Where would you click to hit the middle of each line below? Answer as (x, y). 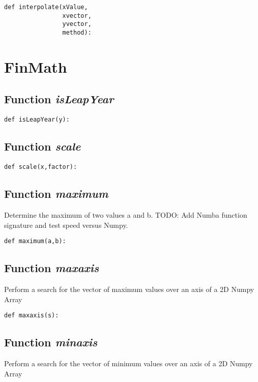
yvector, (77, 24)
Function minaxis (51, 342)
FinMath (36, 66)
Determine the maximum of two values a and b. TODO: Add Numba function (126, 214)
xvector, (77, 16)
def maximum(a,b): (35, 241)
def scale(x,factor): (41, 167)
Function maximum (56, 194)
